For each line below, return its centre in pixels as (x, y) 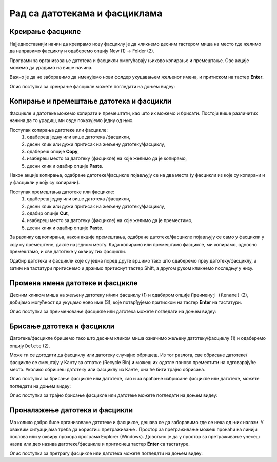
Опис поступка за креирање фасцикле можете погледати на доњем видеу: (92, 87)
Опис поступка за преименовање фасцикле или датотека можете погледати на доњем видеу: (113, 312)
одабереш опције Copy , (53, 151)
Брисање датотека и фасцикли (62, 326)
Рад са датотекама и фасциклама (86, 13)
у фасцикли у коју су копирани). (45, 183)
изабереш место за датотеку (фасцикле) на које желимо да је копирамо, (107, 158)
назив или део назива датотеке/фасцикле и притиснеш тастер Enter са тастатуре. (100, 444)
